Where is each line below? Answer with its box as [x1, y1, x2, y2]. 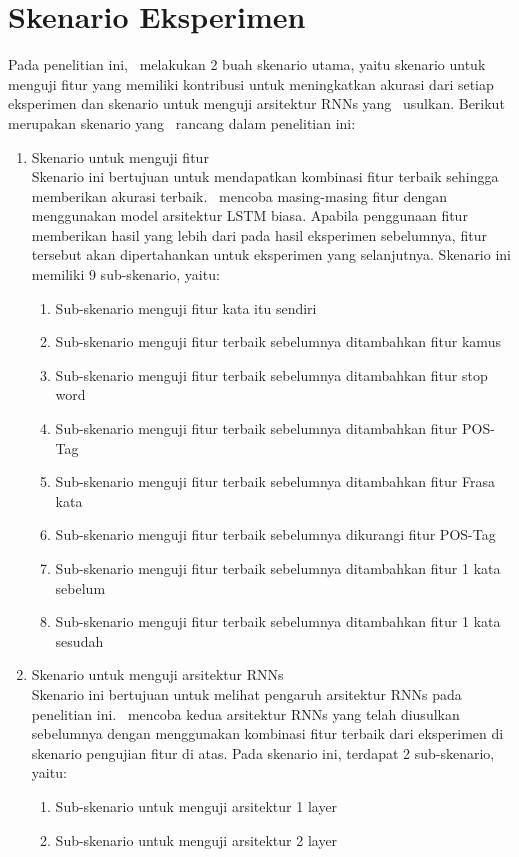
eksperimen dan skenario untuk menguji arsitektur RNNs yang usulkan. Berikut [8, 93, 505, 114]
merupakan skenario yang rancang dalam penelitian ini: [8, 112, 356, 133]
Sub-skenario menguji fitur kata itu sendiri [55, 297, 317, 318]
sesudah [55, 630, 104, 651]
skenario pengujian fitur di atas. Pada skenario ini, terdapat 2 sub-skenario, [31, 742, 495, 763]
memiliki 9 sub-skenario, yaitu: [31, 264, 220, 285]
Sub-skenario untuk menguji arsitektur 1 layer [55, 795, 338, 816]
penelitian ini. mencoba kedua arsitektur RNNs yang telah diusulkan [31, 703, 460, 724]
